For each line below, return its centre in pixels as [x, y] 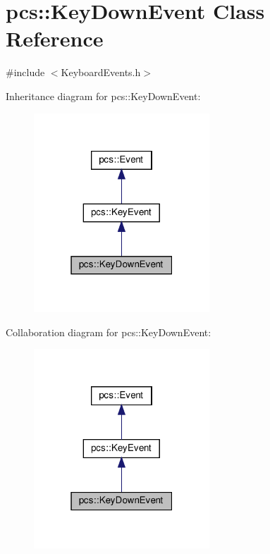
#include [25, 72]
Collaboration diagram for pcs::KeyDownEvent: [109, 332]
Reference [55, 38]
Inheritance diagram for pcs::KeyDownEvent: [103, 96]
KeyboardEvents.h [101, 72]
